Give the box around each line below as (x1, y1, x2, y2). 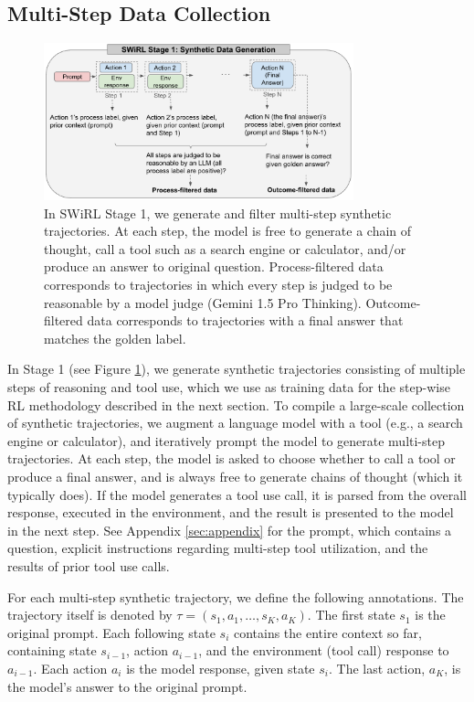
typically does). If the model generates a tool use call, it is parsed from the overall (7, 484, 467, 504)
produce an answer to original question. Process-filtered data (44, 257, 384, 276)
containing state (7, 641, 97, 660)
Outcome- (365, 292, 421, 312)
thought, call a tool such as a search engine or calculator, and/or (44, 239, 406, 258)
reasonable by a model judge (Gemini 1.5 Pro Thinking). (44, 292, 362, 312)
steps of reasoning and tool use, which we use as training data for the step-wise (7, 378, 450, 397)
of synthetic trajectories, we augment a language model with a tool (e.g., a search (7, 413, 463, 432)
